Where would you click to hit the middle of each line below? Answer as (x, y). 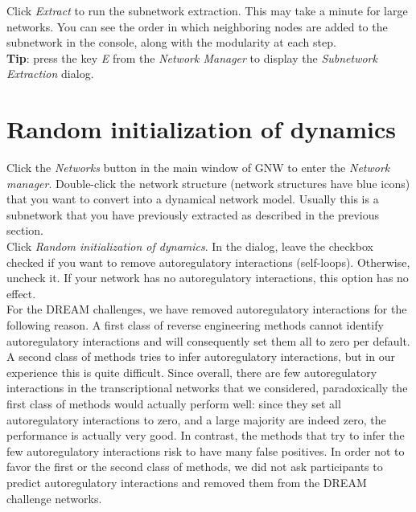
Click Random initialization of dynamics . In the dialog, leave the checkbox (190, 246)
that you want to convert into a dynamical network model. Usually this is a (193, 199)
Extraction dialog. (50, 74)
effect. (21, 293)
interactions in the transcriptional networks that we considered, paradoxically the (207, 388)
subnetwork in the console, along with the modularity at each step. (171, 42)
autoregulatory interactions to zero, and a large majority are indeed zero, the (196, 419)
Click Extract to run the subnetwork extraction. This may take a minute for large (207, 10)
